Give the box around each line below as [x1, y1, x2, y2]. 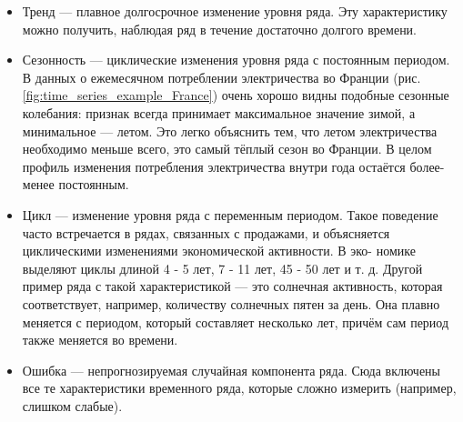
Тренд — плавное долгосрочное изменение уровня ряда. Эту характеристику [22, 2, 448, 20]
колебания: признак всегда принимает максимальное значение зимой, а [22, 103, 416, 122]
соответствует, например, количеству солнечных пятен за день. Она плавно [22, 294, 440, 313]
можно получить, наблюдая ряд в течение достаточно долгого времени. [22, 19, 418, 38]
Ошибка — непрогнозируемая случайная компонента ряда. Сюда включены [22, 360, 440, 379]
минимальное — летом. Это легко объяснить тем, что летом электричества [22, 121, 438, 140]
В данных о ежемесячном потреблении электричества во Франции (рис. [22, 67, 421, 86]
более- [409, 156, 445, 176]
